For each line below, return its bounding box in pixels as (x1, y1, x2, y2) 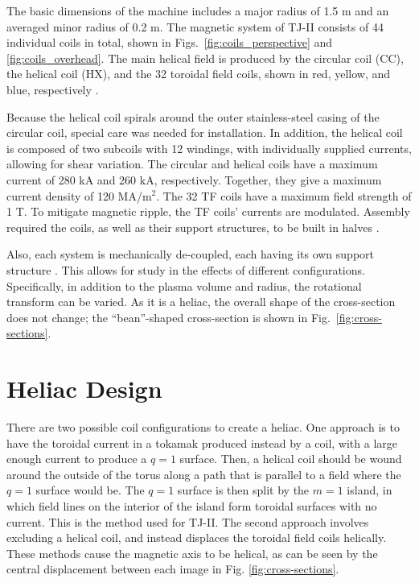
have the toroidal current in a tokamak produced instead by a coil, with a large (6, 434, 398, 451)
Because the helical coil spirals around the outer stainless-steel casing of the (6, 108, 380, 125)
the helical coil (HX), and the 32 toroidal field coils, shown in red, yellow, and (6, 65, 391, 82)
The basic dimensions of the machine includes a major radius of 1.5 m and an (6, 2, 389, 19)
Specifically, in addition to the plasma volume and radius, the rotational (6, 277, 362, 294)
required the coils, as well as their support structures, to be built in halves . (6, 218, 380, 235)
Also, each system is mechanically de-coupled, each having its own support (6, 246, 375, 263)
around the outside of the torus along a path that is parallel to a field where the (6, 465, 401, 482)
